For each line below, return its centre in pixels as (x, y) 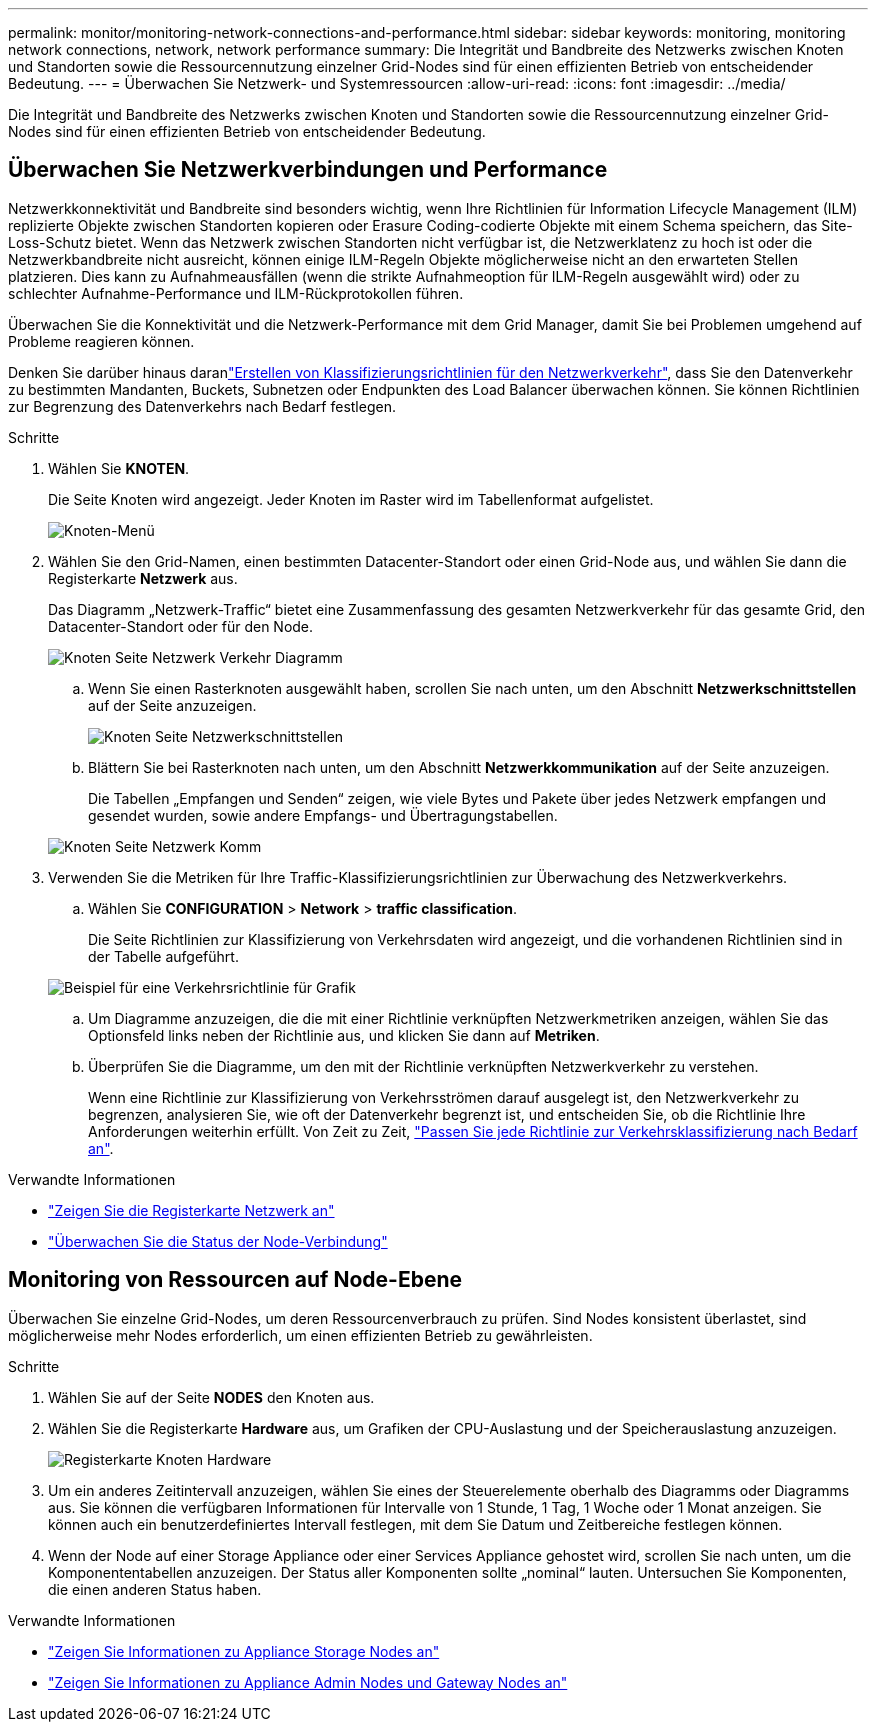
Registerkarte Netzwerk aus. (143, 578)
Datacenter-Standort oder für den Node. (181, 626)
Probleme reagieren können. (101, 341)
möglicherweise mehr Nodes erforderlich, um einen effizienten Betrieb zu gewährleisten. (300, 1335)
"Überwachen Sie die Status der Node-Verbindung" (218, 1241)
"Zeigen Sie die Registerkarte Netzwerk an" (191, 1210)
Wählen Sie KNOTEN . (119, 468)
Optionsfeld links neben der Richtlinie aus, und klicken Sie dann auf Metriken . (344, 1035)
